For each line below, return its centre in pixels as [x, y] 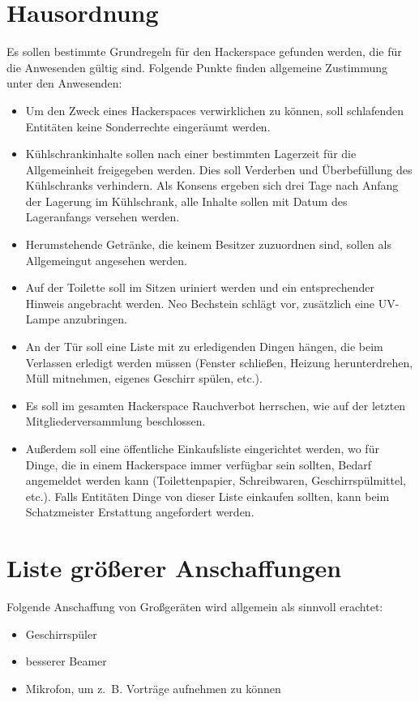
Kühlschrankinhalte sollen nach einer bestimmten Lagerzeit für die [191, 154]
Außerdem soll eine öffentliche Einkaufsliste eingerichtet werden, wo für [202, 448]
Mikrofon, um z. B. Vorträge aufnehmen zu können [153, 688]
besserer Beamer [66, 661]
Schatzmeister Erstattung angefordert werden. [140, 512]
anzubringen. [95, 319]
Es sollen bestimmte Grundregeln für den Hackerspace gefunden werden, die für [204, 51]
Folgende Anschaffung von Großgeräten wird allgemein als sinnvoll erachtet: [195, 607]
